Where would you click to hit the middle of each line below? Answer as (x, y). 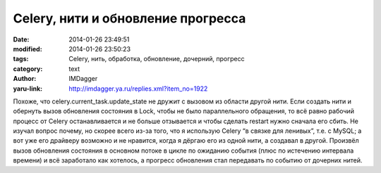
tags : (21, 59)
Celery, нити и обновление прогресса (129, 18)
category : (28, 69)
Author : (25, 79)
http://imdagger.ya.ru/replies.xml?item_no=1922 (138, 89)
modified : (28, 49)
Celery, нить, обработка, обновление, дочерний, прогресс (157, 59)
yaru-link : (28, 89)
